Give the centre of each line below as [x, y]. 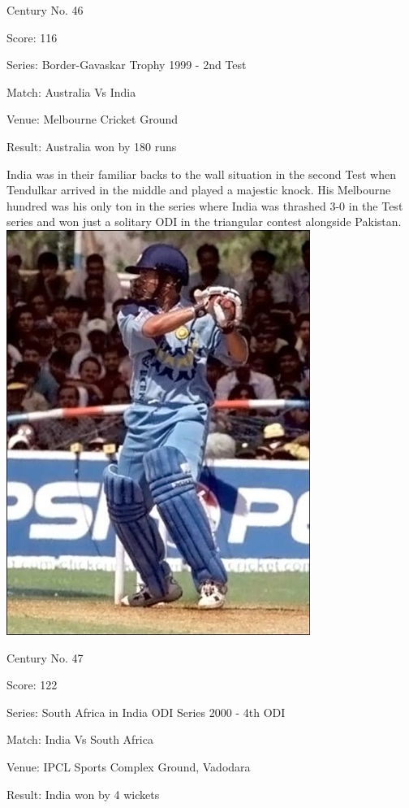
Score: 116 [32, 37]
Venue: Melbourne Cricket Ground [93, 119]
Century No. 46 [45, 10]
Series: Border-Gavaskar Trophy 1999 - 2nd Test [127, 65]
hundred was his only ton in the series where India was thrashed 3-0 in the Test [205, 205]
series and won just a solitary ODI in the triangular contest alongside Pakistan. [204, 222]
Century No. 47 [45, 657]
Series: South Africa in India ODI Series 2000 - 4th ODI [146, 712]
